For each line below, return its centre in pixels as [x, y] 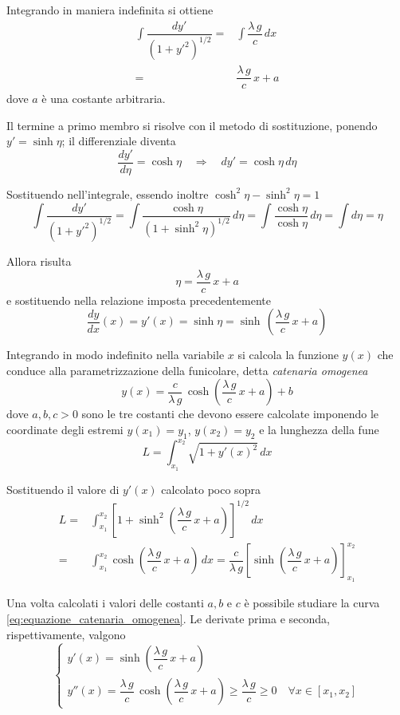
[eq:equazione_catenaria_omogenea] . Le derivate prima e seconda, [168, 618]
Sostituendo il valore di [63, 489]
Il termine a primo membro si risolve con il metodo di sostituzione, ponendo [192, 125]
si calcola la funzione [288, 355]
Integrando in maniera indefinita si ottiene [110, 10]
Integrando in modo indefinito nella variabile [116, 355]
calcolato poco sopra [211, 489]
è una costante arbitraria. [104, 99]
